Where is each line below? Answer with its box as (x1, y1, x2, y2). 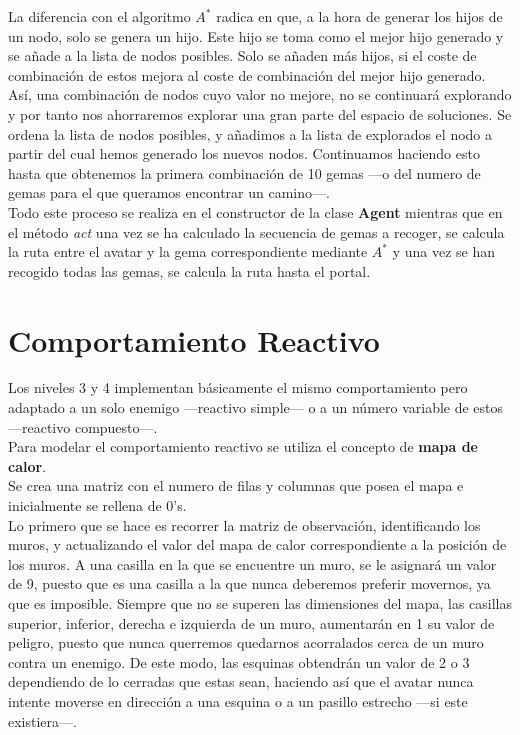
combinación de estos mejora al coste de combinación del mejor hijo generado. (8, 64, 486, 85)
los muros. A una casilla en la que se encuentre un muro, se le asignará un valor (8, 553, 497, 574)
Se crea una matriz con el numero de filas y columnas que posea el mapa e (8, 475, 464, 496)
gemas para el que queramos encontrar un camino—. (8, 182, 330, 203)
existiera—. (8, 710, 77, 731)
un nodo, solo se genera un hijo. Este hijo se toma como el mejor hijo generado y (8, 25, 504, 46)
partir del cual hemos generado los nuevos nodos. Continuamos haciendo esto (8, 143, 480, 164)
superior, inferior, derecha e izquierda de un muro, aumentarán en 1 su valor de (8, 612, 495, 633)
